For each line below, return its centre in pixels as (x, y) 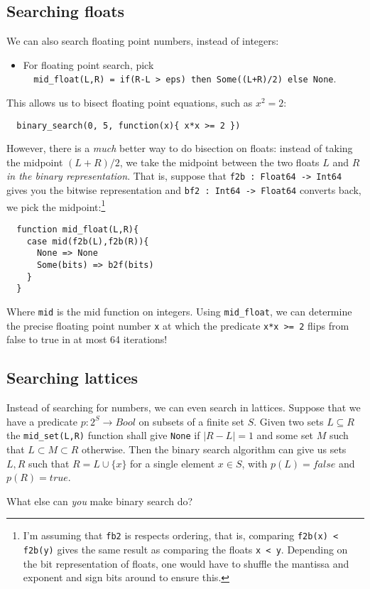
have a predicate (42, 421)
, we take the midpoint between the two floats (219, 162)
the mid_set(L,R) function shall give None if (103, 435)
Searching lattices (72, 378)
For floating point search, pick (88, 64)
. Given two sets (289, 421)
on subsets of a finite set (191, 421)
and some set (285, 435)
